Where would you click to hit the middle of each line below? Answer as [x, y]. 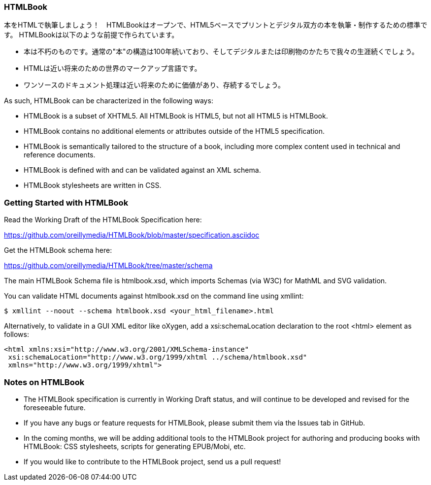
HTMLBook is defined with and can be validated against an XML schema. [142, 170]
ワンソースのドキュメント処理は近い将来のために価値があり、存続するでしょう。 [154, 85]
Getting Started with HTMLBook [66, 202]
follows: [17, 334]
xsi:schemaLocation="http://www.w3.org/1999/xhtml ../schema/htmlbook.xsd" [158, 357]
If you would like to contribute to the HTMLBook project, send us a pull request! [152, 461]
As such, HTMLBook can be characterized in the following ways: [109, 101]
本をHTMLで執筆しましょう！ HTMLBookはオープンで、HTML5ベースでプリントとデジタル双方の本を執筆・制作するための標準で [216, 25]
